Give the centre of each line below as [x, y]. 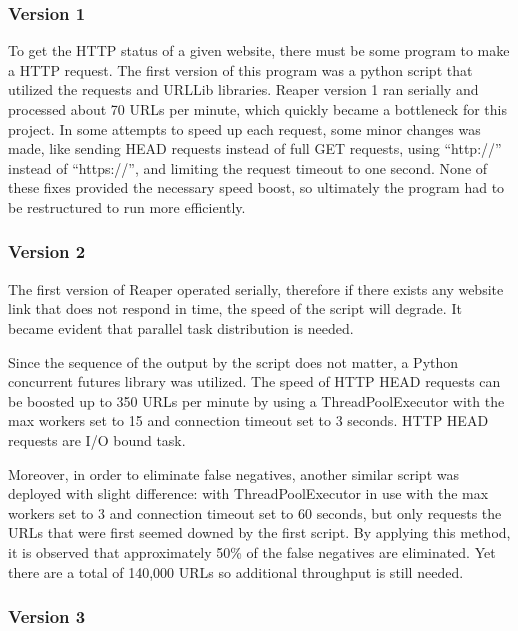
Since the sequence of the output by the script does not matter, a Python [233, 361]
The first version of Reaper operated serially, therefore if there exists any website [256, 288]
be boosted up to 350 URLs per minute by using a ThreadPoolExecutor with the [256, 400]
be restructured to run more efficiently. [127, 206]
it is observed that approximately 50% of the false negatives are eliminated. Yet [252, 551]
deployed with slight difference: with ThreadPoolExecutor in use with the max [248, 493]
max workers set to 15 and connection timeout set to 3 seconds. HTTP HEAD [248, 420]
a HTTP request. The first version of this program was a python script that [240, 69]
